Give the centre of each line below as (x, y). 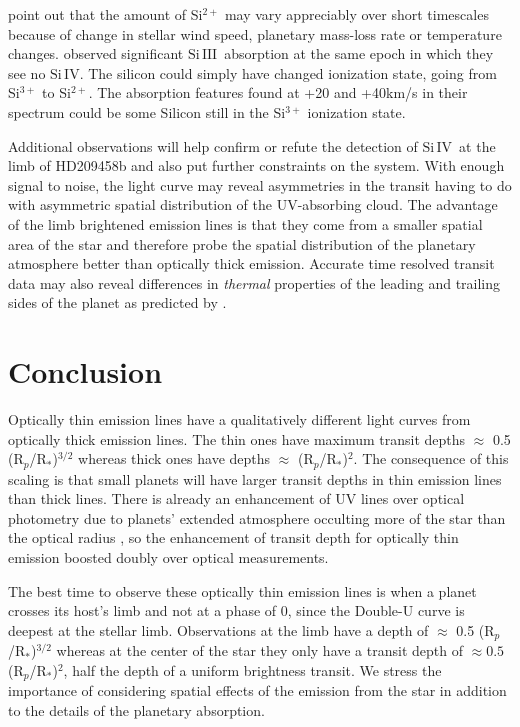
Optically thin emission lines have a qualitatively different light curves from (239, 419)
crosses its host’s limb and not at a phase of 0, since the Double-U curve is (236, 610)
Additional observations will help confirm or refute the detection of (213, 145)
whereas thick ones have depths (174, 458)
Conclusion (85, 371)
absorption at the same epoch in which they (359, 53)
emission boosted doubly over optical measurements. (168, 557)
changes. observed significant (96, 53)
